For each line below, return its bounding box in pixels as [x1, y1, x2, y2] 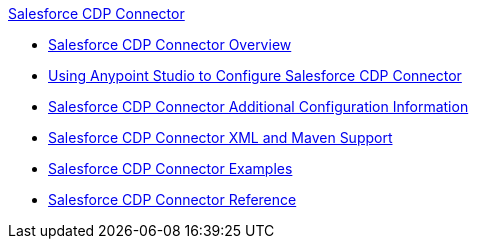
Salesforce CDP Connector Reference [48, 191, 297, 208]
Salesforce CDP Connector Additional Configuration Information [48, 98, 469, 115]
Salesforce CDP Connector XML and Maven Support [48, 129, 393, 146]
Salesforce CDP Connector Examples [48, 160, 293, 177]
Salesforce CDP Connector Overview [48, 36, 292, 53]
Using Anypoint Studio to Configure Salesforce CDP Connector [48, 67, 462, 84]
